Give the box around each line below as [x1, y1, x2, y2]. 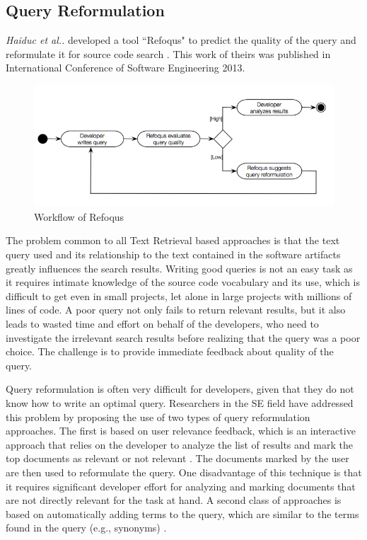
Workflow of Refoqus [34, 209, 124, 224]
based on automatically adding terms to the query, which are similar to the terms [6, 506, 359, 521]
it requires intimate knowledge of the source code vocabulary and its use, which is [6, 275, 361, 289]
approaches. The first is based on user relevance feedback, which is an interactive [6, 423, 356, 438]
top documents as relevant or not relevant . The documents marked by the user [6, 451, 349, 466]
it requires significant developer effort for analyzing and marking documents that [6, 478, 356, 493]
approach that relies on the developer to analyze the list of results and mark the [6, 437, 353, 452]
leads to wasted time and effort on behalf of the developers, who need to [6, 316, 319, 331]
